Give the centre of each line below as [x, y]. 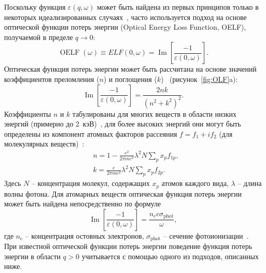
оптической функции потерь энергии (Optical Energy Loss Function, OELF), [125, 27]
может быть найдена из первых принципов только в [178, 7]
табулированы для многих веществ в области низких [155, 113]
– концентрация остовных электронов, [85, 235]
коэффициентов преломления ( [52, 79]
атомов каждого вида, [195, 183]
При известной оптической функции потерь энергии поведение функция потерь [128, 246]
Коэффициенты [28, 113]
